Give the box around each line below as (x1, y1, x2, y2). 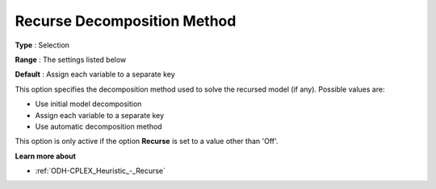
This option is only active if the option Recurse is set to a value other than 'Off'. (15, 137, 279, 146)
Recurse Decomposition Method (15, 12, 237, 30)
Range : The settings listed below (15, 55, 127, 64)
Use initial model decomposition (35, 99, 142, 109)
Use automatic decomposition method (35, 121, 162, 131)
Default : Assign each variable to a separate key (15, 69, 175, 80)
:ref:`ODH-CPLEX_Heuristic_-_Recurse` (35, 166, 166, 176)
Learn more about (15, 151, 77, 161)
